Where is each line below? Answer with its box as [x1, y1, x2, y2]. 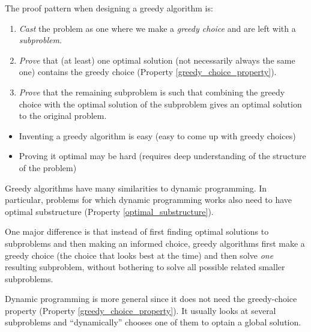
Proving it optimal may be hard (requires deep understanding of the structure [19, 149, 306, 162]
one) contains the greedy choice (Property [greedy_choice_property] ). [19, 65, 277, 78]
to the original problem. [19, 109, 107, 122]
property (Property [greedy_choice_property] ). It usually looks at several [5, 304, 276, 316]
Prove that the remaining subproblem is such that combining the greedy [19, 85, 285, 98]
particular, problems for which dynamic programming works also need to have [5, 193, 292, 206]
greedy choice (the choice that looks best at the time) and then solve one [5, 249, 274, 261]
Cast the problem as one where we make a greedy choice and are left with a [19, 22, 296, 34]
